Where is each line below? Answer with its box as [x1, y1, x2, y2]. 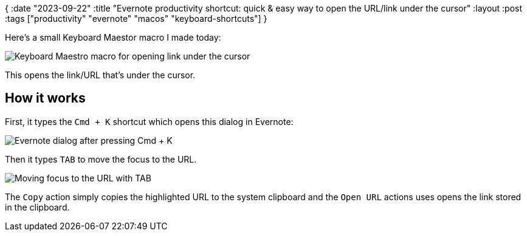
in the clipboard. [5, 201, 70, 212]
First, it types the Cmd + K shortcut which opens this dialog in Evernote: [5, 116, 294, 127]
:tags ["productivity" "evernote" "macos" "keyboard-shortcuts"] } [5, 13, 267, 24]
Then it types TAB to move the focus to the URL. [5, 153, 197, 164]
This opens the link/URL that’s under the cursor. [5, 70, 196, 80]
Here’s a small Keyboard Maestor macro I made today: [5, 32, 221, 42]
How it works [5, 90, 86, 106]
